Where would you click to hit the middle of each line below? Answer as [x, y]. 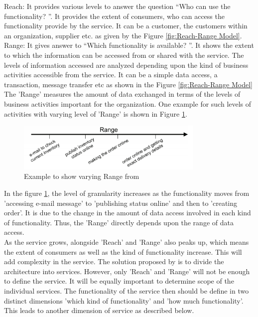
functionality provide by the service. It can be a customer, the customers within [126, 26]
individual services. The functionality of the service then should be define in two [127, 291]
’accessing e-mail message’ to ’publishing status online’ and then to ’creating [121, 203]
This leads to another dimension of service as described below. [99, 310]
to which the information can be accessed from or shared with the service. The [124, 55]
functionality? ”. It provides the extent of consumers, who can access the [114, 16]
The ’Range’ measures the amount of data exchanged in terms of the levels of [122, 94]
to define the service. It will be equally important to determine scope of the [119, 281]
